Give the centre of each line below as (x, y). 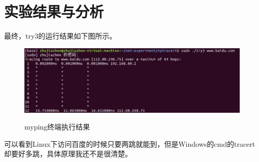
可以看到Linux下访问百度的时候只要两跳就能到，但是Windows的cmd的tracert (130, 143)
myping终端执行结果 (57, 127)
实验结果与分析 (54, 11)
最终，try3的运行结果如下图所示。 (60, 36)
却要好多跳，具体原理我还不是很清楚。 (68, 154)
